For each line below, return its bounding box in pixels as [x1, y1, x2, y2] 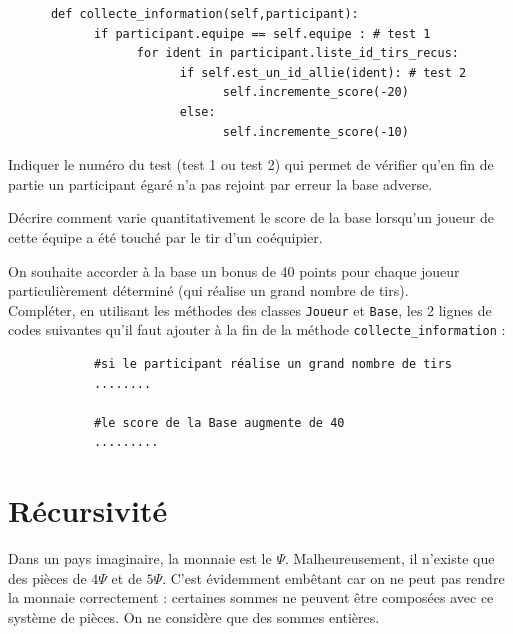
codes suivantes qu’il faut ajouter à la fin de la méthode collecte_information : [8, 319, 506, 340]
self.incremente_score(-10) [222, 124, 409, 139]
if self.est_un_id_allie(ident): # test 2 [179, 65, 467, 80]
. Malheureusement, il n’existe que [284, 548, 495, 569]
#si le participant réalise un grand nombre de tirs [93, 357, 452, 372]
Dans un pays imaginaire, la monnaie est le [8, 548, 272, 569]
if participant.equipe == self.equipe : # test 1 [93, 26, 431, 41]
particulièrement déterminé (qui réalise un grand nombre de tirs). [8, 280, 409, 301]
